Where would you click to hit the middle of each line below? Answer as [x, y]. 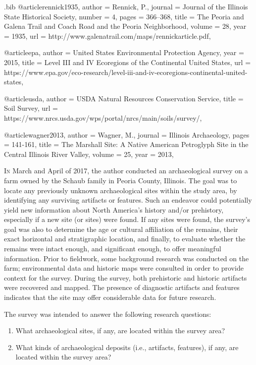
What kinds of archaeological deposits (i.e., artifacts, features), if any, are [127, 347]
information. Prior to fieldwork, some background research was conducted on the [127, 258]
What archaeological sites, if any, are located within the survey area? [120, 330]
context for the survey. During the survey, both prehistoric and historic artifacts [126, 277]
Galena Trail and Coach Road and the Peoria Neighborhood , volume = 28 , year [125, 26]
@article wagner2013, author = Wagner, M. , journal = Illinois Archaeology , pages [127, 134]
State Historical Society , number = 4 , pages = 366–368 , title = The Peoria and [124, 16]
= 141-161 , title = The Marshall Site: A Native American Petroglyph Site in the [126, 144]
